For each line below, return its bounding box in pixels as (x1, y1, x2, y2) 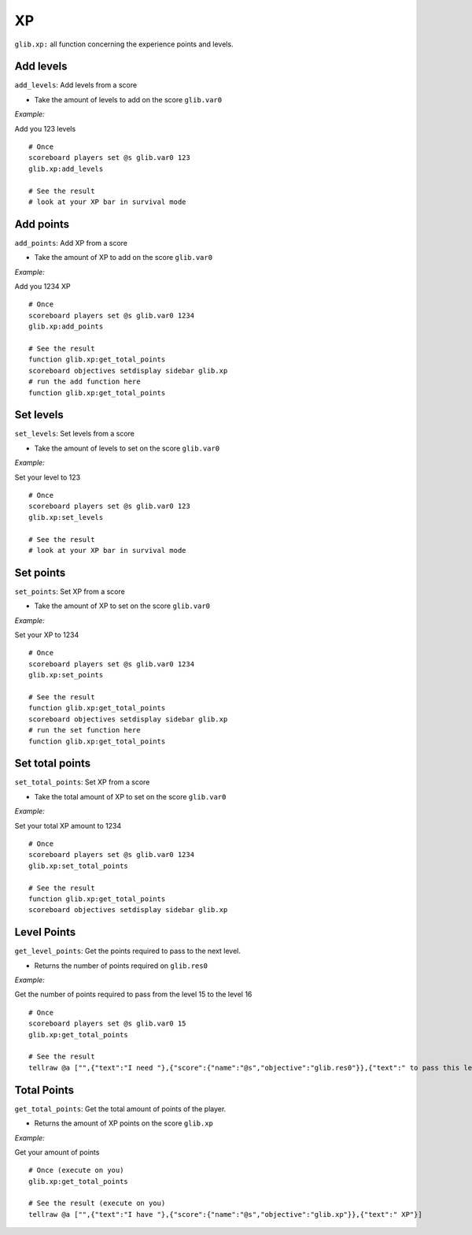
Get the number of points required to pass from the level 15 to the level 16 (14, 989, 253, 999)
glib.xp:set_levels (28, 513, 104, 521)
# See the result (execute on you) (28, 1199, 166, 1208)
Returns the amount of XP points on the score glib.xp (34, 1118, 214, 1128)
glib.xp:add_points (28, 322, 104, 331)
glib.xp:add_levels (28, 164, 104, 173)
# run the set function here (28, 725, 141, 735)
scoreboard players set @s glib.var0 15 (28, 1019, 186, 1028)
